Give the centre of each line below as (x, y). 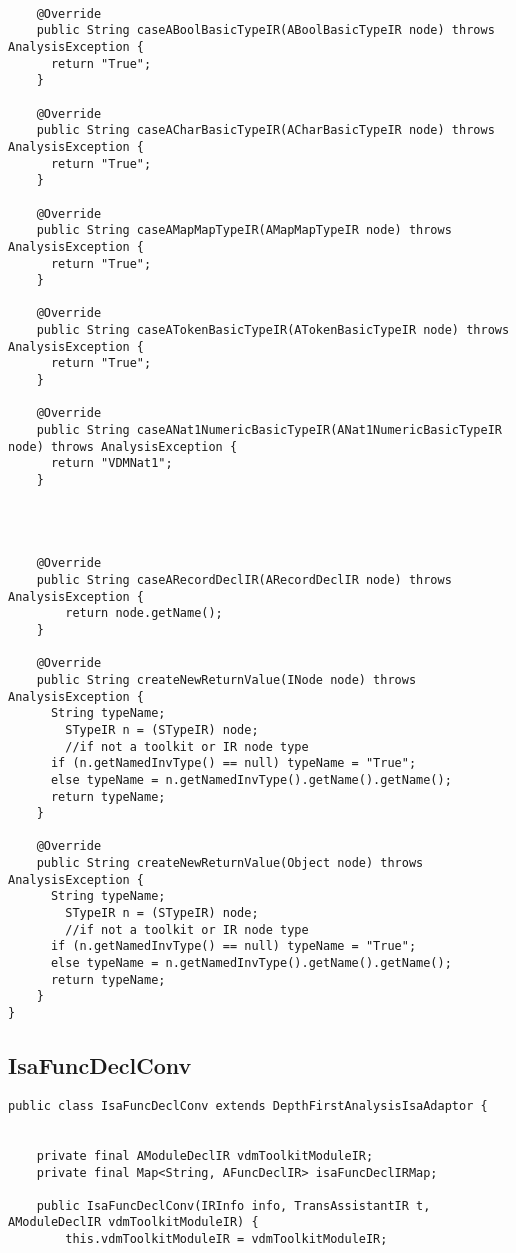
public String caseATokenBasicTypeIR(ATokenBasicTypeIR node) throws (273, 330)
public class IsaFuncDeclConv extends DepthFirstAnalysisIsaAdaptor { (248, 1105)
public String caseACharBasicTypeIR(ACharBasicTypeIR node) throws (265, 130)
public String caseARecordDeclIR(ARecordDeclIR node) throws (244, 579)
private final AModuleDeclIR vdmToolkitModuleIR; (205, 1155)
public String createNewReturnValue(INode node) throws (226, 679)
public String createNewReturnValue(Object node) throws (230, 863)
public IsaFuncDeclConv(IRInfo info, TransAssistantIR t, (233, 1205)
